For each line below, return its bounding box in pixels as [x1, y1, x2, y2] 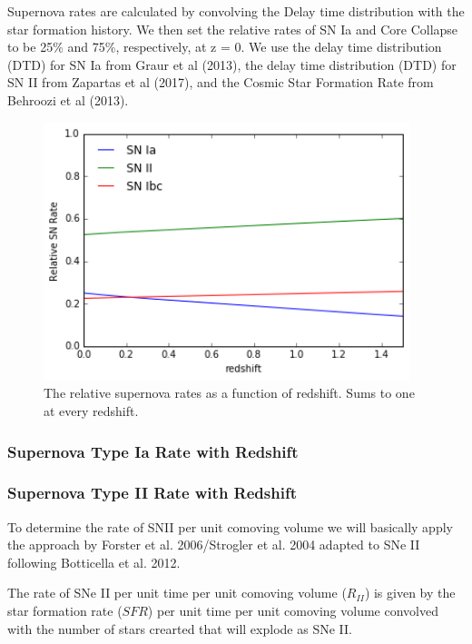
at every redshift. [44, 401, 139, 420]
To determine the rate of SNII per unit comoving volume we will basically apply [7, 517, 453, 536]
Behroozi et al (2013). [7, 90, 129, 109]
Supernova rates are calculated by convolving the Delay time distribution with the [7, 2, 465, 20]
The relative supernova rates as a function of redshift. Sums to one [44, 383, 415, 402]
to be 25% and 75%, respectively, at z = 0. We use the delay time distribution [7, 37, 442, 56]
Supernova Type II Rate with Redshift [7, 481, 297, 504]
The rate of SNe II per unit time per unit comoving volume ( [7, 583, 347, 602]
